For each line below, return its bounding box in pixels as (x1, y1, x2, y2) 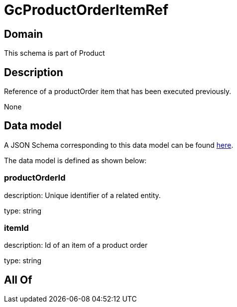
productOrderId (4, 173, 66, 183)
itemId (4, 222, 29, 233)
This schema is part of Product (4, 49, 105, 58)
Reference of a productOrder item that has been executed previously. (4, 87, 232, 96)
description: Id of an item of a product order (4, 241, 148, 250)
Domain (4, 27, 43, 40)
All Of (4, 273, 32, 286)
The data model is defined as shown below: (4, 156, 147, 165)
